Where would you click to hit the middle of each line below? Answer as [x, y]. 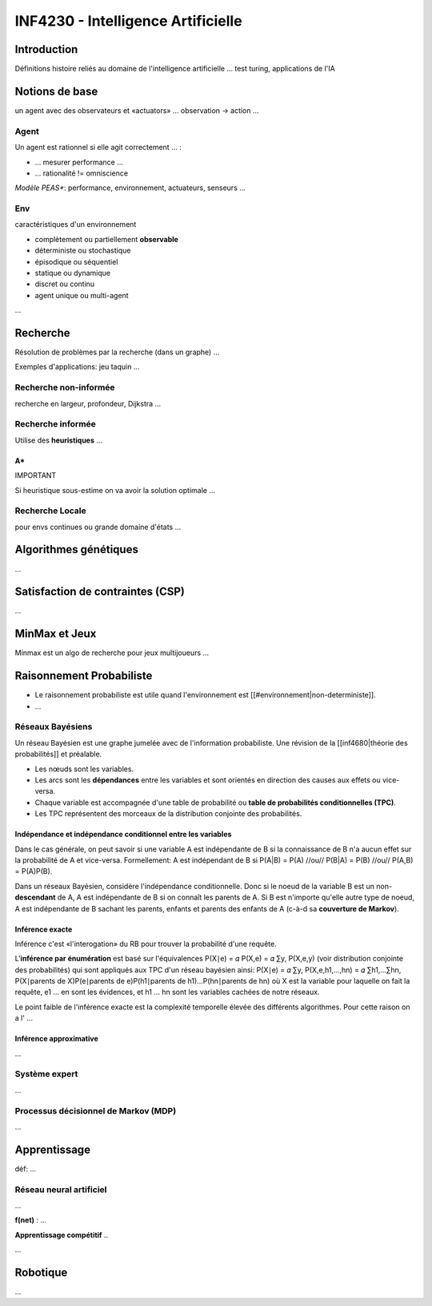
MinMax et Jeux [56, 634]
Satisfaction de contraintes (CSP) [100, 592]
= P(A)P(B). [34, 871]
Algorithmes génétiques [77, 550]
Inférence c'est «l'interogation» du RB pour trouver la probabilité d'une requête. [146, 944]
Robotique [41, 1272]
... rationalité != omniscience [81, 173]
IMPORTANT [36, 475]
